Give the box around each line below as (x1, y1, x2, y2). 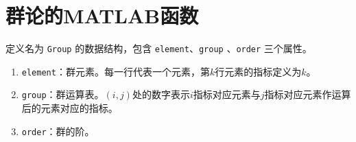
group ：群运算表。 (21, 87, 104, 102)
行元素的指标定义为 (215, 64, 302, 78)
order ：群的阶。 (21, 123, 95, 138)
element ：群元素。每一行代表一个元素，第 (21, 64, 210, 78)
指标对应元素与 (193, 87, 261, 102)
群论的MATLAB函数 (5, 1, 199, 29)
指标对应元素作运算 (264, 87, 351, 102)
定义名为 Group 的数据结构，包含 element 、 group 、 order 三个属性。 (5, 41, 312, 56)
